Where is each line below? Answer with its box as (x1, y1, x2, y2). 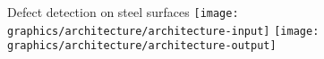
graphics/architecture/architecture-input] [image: (7, 24, 320, 38)
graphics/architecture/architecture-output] (7, 39, 277, 53)
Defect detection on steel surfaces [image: (7, 3, 239, 21)
